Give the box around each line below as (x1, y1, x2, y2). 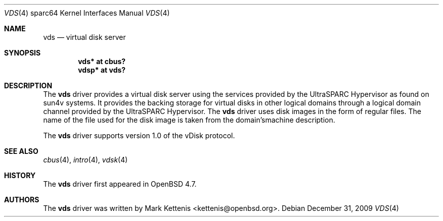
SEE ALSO (4, 147, 38, 155)
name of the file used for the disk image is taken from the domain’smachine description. (43, 116, 335, 124)
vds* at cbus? (78, 57, 126, 66)
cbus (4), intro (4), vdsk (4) (43, 155, 128, 164)
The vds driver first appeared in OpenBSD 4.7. (43, 180, 197, 188)
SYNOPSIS (4, 48, 41, 57)
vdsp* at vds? (78, 66, 126, 74)
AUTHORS (4, 195, 39, 204)
